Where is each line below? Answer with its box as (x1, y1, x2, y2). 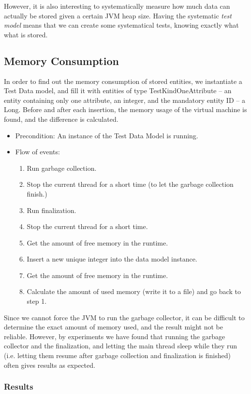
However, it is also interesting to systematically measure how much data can (4, 1, 230, 11)
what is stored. (4, 29, 48, 39)
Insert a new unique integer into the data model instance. (27, 254, 197, 264)
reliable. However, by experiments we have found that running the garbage (4, 331, 225, 341)
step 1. (27, 296, 47, 306)
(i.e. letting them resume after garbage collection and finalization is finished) (4, 350, 231, 361)
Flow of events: (15, 147, 60, 157)
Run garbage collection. (27, 163, 97, 173)
